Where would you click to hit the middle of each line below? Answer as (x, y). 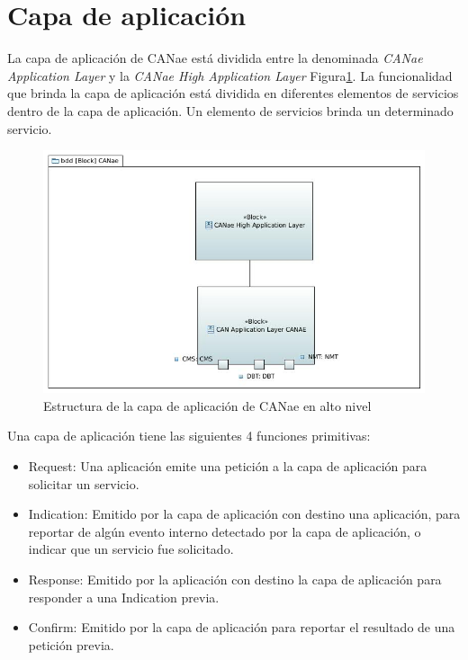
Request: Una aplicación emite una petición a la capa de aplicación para (228, 465)
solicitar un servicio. (84, 483)
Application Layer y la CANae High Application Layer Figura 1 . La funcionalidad (230, 75)
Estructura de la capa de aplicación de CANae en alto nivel (207, 405)
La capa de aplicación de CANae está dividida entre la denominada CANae (215, 58)
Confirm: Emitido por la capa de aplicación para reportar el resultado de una (242, 627)
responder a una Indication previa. (124, 597)
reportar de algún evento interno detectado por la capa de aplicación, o (225, 531)
